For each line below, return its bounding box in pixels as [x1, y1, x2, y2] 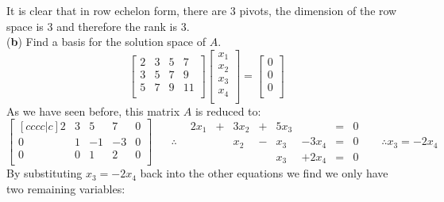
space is [6, 17, 44, 34]
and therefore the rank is [56, 17, 178, 34]
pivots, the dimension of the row [239, 2, 397, 18]
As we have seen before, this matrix [6, 102, 180, 119]
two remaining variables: [6, 181, 125, 197]
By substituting [6, 165, 83, 181]
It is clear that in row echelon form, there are [6, 2, 227, 18]
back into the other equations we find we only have [140, 165, 388, 181]
